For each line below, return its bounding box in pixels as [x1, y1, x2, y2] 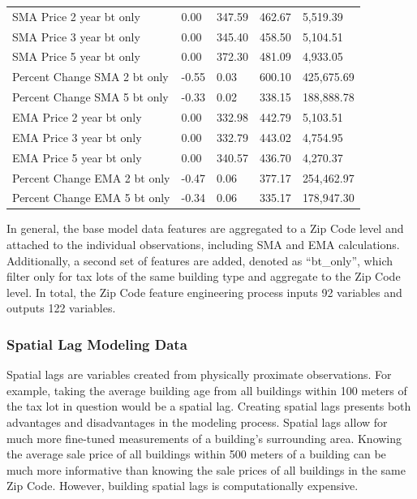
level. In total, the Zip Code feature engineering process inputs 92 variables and [6, 283, 402, 300]
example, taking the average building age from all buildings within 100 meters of [6, 381, 407, 398]
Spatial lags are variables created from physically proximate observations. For [6, 366, 392, 383]
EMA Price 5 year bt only [12, 148, 142, 166]
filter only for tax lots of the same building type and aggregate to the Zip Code [6, 268, 401, 285]
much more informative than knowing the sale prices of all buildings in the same [6, 461, 406, 478]
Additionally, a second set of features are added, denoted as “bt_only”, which [6, 252, 393, 269]
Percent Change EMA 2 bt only [12, 169, 170, 186]
